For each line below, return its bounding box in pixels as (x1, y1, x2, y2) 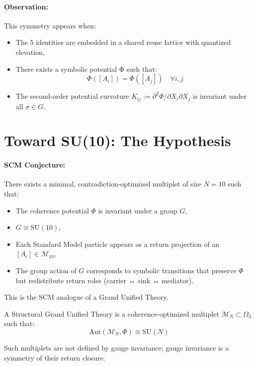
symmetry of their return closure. (4, 352, 105, 363)
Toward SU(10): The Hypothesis (4, 130, 231, 151)
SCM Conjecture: (4, 160, 65, 170)
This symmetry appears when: (4, 20, 96, 30)
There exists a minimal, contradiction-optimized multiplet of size (4, 179, 201, 189)
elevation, (15, 46, 45, 57)
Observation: (4, 1, 49, 11)
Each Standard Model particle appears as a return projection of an (15, 238, 220, 249)
